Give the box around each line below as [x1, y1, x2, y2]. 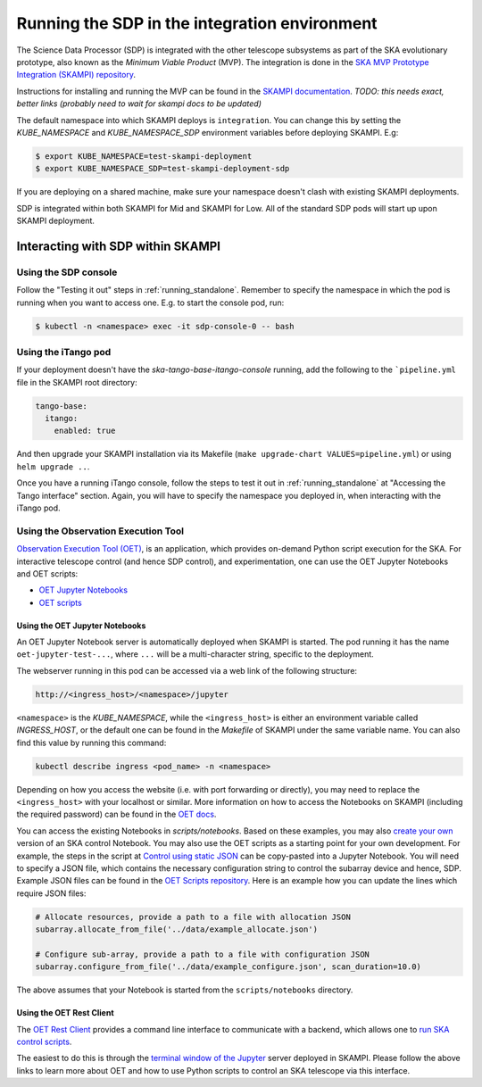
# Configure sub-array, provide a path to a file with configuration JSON [35, 949, 370, 959]
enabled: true [54, 426, 116, 436]
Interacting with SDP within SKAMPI [16, 238, 220, 253]
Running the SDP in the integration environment [16, 13, 378, 33]
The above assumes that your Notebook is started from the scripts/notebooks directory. [16, 984, 353, 995]
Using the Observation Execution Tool [16, 525, 185, 537]
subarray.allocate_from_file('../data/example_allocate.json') [35, 925, 319, 934]
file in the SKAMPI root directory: [16, 377, 137, 387]
